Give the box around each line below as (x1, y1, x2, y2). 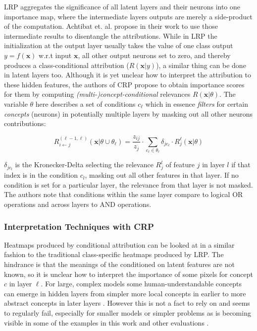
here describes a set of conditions (35, 98, 136, 109)
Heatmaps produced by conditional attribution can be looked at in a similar (4, 239, 235, 250)
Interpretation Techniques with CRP (4, 220, 154, 232)
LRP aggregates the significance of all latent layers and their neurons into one (4, 1, 241, 11)
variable (4, 98, 28, 109)
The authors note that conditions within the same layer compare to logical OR (4, 189, 243, 199)
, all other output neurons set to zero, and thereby (78, 50, 231, 60)
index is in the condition (4, 170, 78, 180)
